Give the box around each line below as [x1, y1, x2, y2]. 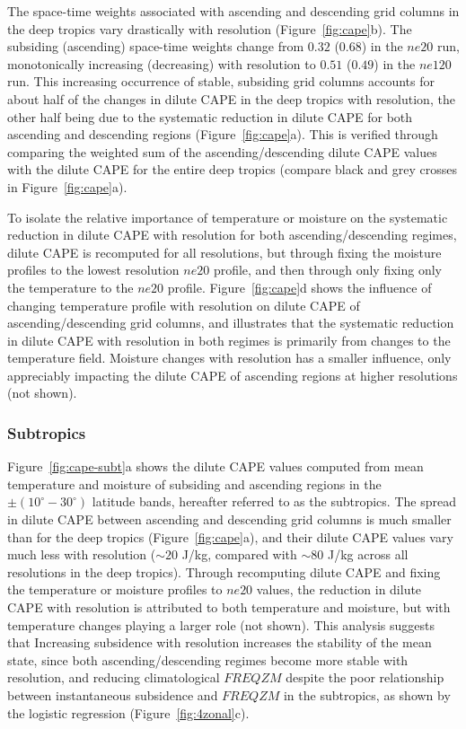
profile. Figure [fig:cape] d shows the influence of [167, 277, 432, 296]
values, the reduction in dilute [256, 580, 422, 599]
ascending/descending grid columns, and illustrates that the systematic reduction [7, 313, 454, 332]
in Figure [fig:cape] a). [7, 177, 127, 196]
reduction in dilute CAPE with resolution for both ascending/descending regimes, [7, 225, 457, 244]
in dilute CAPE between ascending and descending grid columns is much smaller [7, 510, 452, 529]
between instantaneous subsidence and [7, 686, 218, 704]
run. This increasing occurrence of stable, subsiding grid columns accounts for [7, 72, 435, 91]
